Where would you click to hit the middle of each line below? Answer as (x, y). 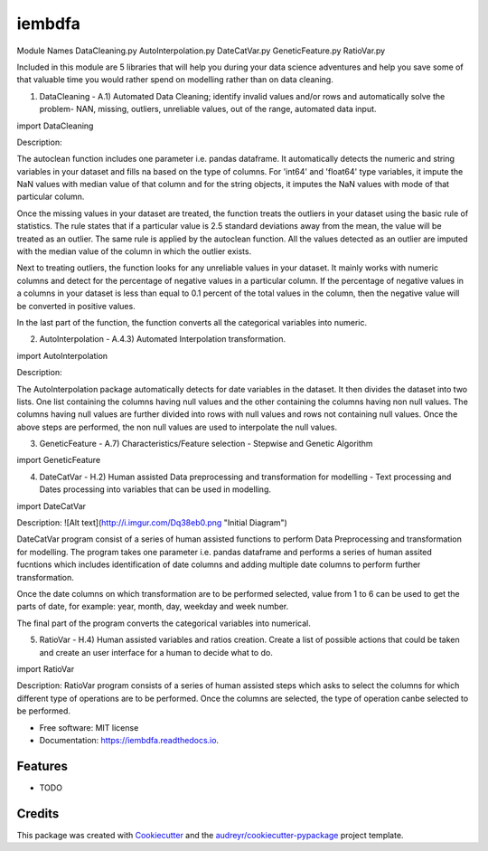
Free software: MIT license (89, 727)
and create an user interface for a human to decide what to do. (156, 652)
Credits (38, 813)
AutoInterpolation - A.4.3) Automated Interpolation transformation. (163, 339)
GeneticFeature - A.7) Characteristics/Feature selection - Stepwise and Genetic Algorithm (206, 444)
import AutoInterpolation (62, 355)
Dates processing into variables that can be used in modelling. (155, 489)
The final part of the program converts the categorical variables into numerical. (164, 623)
